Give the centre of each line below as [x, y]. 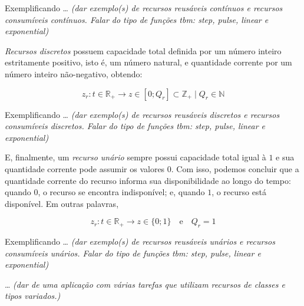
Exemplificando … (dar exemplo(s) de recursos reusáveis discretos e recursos [142, 114]
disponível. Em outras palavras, [62, 203]
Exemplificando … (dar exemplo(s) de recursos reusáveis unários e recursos [140, 241]
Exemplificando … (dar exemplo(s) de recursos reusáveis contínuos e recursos [144, 8]
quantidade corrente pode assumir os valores [85, 168]
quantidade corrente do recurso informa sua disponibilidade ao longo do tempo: [148, 180]
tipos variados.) [33, 296]
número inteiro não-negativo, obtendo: [74, 73]
